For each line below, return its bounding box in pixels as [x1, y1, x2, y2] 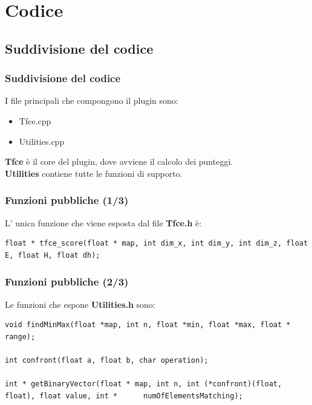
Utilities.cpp [19, 135, 65, 147]
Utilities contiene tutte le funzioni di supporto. [5, 167, 183, 179]
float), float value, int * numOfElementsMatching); [5, 391, 243, 400]
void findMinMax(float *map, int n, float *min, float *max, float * [5, 320, 291, 330]
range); [5, 332, 36, 341]
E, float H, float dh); [5, 250, 100, 260]
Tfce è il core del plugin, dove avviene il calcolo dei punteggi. [5, 155, 233, 168]
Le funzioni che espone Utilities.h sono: [5, 298, 155, 310]
